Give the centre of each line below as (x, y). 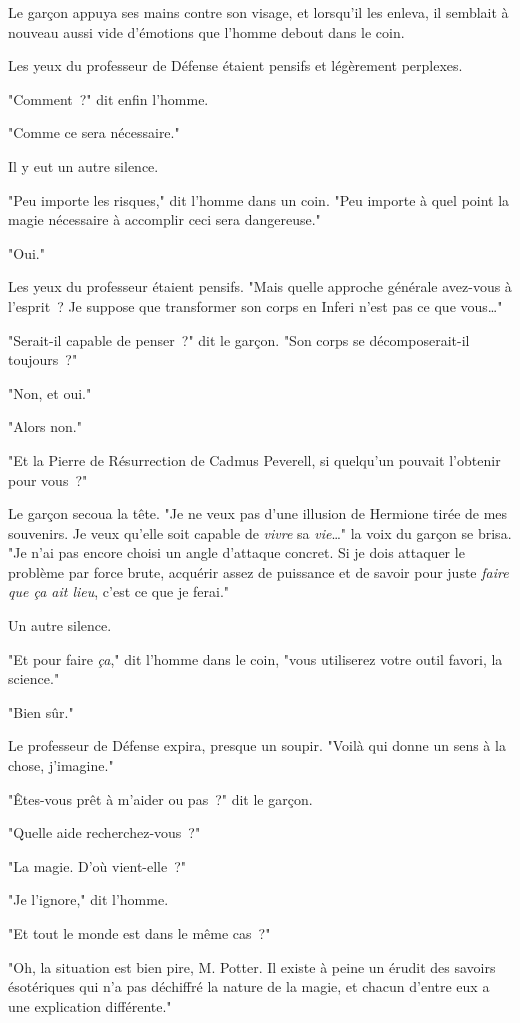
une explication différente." (90, 1005)
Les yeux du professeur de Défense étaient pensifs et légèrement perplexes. (235, 65)
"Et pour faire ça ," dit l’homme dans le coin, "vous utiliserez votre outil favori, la (255, 658)
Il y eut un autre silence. (83, 165)
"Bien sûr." (41, 711)
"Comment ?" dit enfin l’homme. (108, 98)
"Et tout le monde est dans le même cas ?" (139, 933)
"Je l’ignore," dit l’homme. (88, 899)
